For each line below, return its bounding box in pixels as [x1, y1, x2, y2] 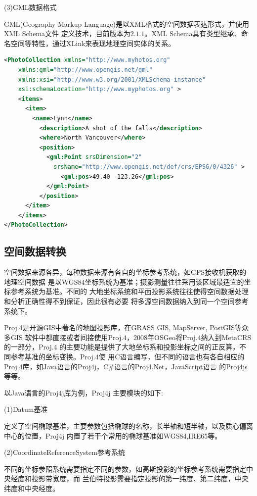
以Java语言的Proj [4, 387, 59, 397]
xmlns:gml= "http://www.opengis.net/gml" [18, 66, 153, 73]
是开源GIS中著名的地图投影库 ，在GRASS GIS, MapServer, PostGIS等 [22, 322, 242, 333]
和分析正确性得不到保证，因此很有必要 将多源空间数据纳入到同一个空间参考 [4, 296, 249, 306]
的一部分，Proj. [4, 342, 54, 352]
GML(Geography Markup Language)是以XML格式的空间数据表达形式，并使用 [4, 18, 249, 29]
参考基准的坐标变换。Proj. [10, 351, 95, 362]
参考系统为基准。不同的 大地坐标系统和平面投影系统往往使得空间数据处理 [10, 286, 249, 297]
